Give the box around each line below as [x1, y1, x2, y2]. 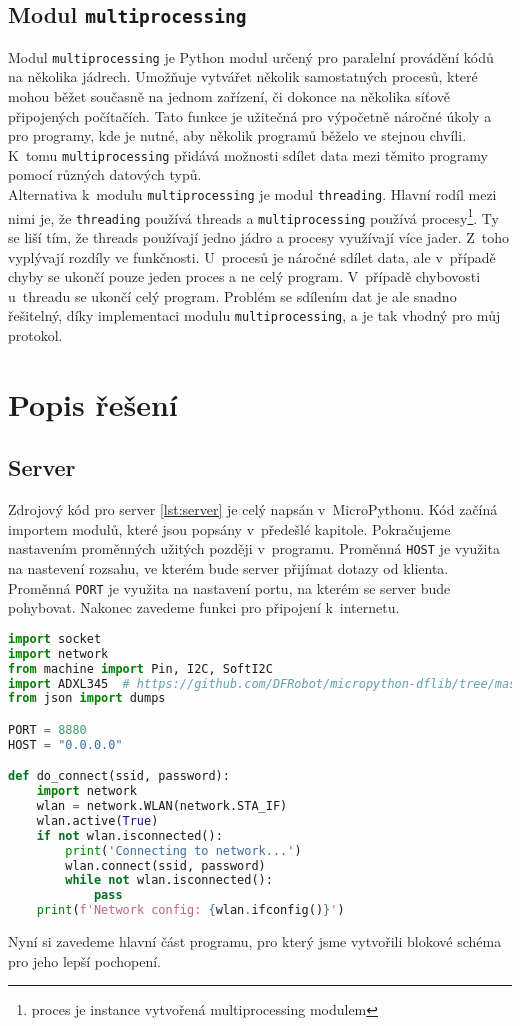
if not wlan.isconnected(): [36, 828, 223, 843]
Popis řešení [8, 383, 178, 424]
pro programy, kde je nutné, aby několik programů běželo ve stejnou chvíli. [8, 125, 467, 146]
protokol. [8, 325, 63, 346]
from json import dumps [8, 691, 166, 706]
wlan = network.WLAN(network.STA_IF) [36, 799, 288, 814]
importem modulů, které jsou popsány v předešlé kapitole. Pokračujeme [8, 518, 451, 539]
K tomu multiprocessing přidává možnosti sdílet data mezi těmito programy [8, 144, 488, 165]
